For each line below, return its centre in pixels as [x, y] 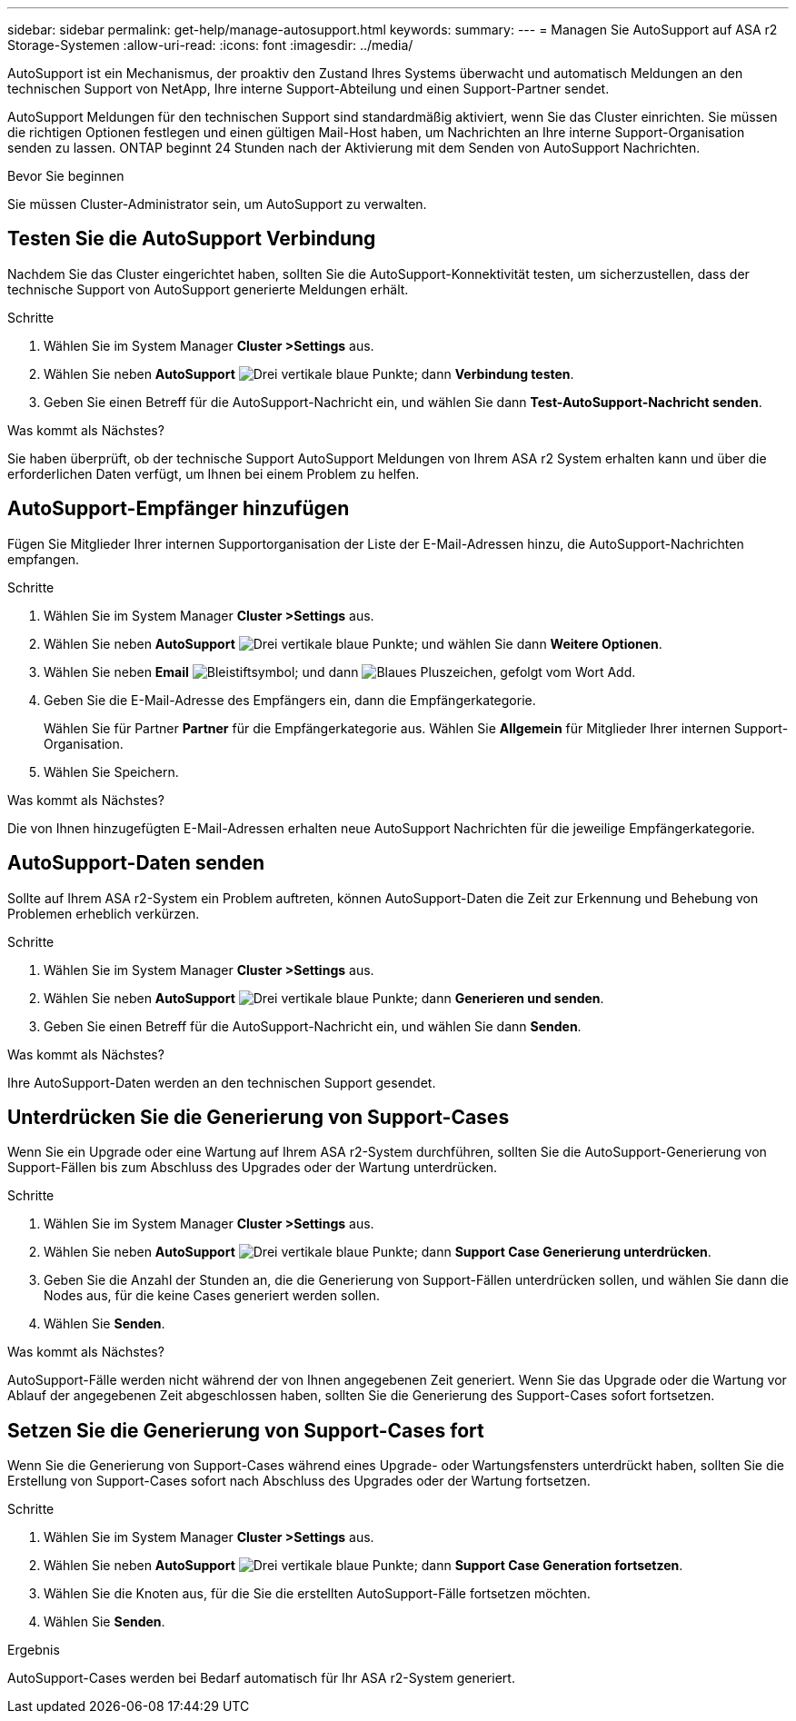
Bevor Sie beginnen [66, 176]
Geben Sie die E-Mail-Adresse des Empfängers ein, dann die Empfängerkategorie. [290, 700]
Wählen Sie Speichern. [111, 771]
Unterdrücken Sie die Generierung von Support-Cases [259, 1117]
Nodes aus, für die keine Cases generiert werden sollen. [212, 1296]
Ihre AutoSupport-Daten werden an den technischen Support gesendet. [222, 1082]
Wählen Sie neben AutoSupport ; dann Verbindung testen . [309, 373]
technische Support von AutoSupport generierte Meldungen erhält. [208, 289]
